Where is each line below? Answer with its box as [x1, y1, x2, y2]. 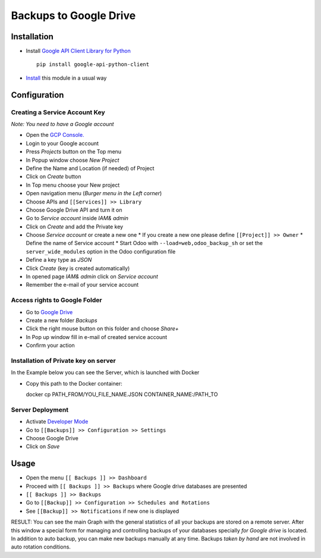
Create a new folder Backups [26, 316, 97, 324]
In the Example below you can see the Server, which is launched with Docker [11, 369, 200, 376]
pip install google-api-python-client [36, 61, 150, 68]
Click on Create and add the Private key [26, 223, 124, 230]
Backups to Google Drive [11, 9, 136, 22]
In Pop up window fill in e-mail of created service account [26, 333, 168, 340]
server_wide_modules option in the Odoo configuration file [26, 247, 176, 255]
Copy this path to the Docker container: [26, 380, 122, 387]
